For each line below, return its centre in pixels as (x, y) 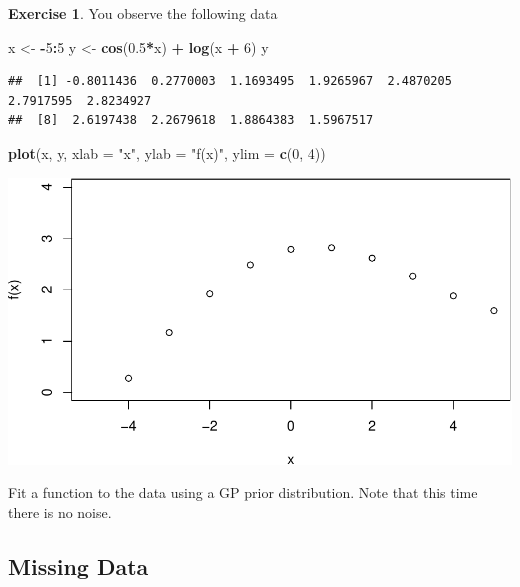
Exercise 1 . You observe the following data (143, 13)
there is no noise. (60, 512)
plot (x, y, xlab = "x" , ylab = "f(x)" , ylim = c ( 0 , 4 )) (167, 152)
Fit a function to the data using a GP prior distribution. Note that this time (243, 492)
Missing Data (78, 566)
